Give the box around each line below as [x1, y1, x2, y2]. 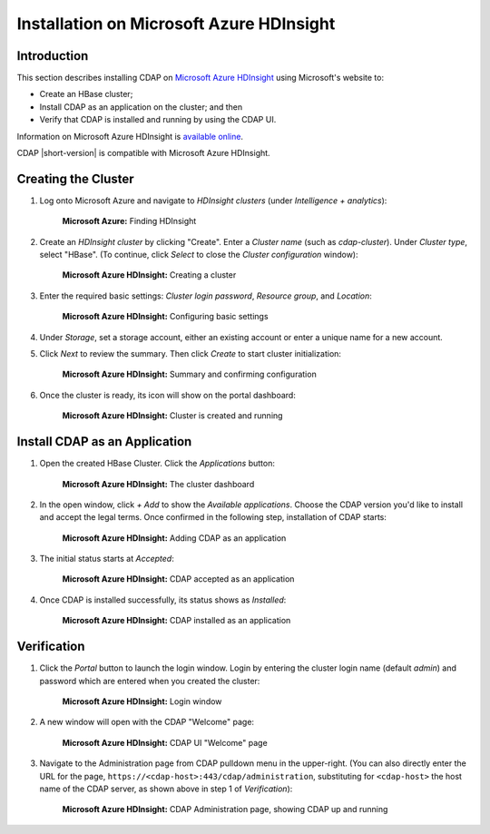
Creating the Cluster [16, 171, 135, 186]
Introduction [16, 48, 89, 64]
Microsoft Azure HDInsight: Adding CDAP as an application [62, 532, 287, 544]
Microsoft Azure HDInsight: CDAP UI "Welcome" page [62, 737, 268, 748]
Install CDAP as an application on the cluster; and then [39, 101, 243, 113]
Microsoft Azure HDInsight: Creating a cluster [62, 270, 237, 280]
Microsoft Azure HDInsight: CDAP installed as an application [62, 615, 291, 626]
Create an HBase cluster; [39, 89, 133, 100]
